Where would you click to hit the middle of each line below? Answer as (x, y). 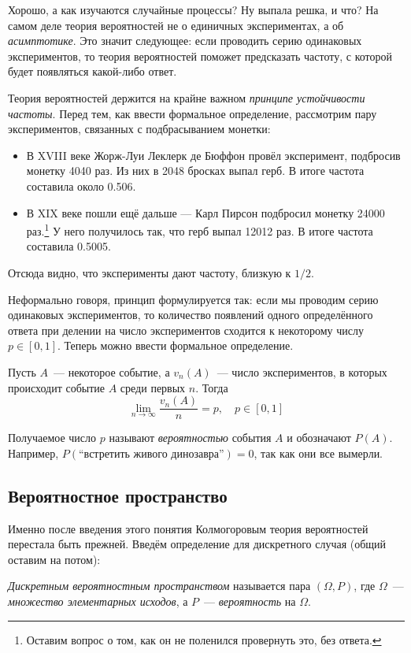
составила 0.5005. (68, 246)
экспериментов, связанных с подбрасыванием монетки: (139, 129)
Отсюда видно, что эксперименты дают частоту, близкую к (150, 272)
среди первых (153, 387)
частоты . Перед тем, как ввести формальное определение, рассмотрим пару (193, 113)
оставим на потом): (54, 559)
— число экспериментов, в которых (302, 371)
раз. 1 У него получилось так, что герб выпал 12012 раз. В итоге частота (200, 230)
